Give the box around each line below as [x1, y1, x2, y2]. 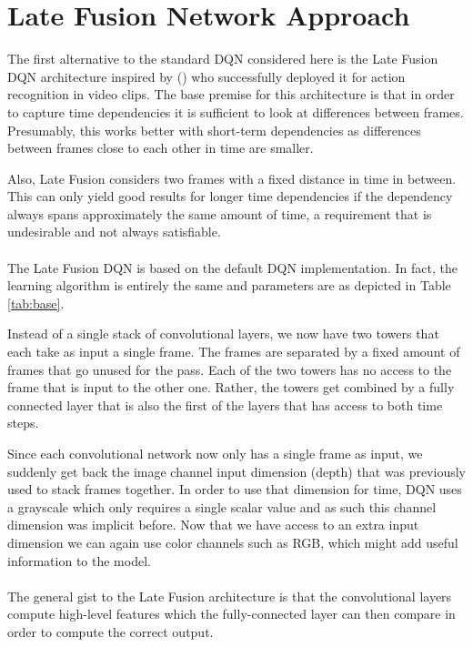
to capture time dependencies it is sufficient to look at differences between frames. [7, 102, 464, 121]
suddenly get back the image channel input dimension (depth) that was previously [7, 461, 466, 480]
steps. [7, 413, 39, 432]
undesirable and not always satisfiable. [7, 222, 221, 241]
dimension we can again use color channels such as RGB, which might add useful [7, 532, 458, 551]
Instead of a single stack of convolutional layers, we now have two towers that [7, 324, 439, 343]
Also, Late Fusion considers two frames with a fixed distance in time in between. [7, 168, 457, 187]
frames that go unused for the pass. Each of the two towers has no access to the [7, 359, 452, 379]
